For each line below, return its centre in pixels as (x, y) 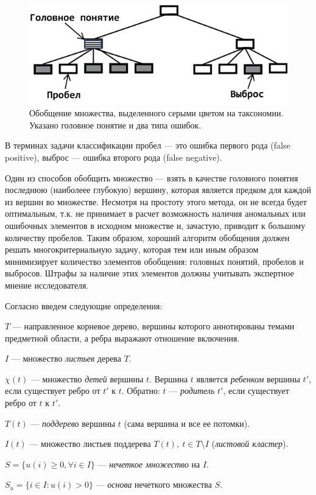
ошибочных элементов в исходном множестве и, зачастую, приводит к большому (155, 225)
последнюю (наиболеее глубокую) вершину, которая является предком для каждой (158, 190)
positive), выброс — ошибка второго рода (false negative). (114, 157)
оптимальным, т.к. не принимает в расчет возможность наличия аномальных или (155, 213)
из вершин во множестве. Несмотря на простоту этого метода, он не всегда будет (156, 201)
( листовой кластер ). (250, 444)
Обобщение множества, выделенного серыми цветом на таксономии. (156, 113)
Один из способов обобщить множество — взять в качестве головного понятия (152, 177)
